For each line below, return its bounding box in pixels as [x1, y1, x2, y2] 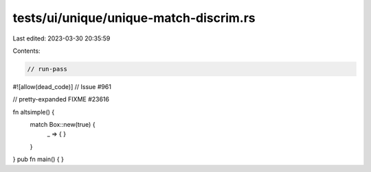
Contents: [12, 47, 41, 55]
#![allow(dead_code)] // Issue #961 [12, 82, 111, 90]
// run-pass [27, 65, 68, 73]
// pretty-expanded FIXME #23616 [12, 95, 110, 103]
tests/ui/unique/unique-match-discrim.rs [12, 10, 256, 25]
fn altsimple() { [12, 108, 55, 116]
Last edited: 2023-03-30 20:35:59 [12, 34, 111, 42]
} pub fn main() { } [12, 155, 65, 164]
